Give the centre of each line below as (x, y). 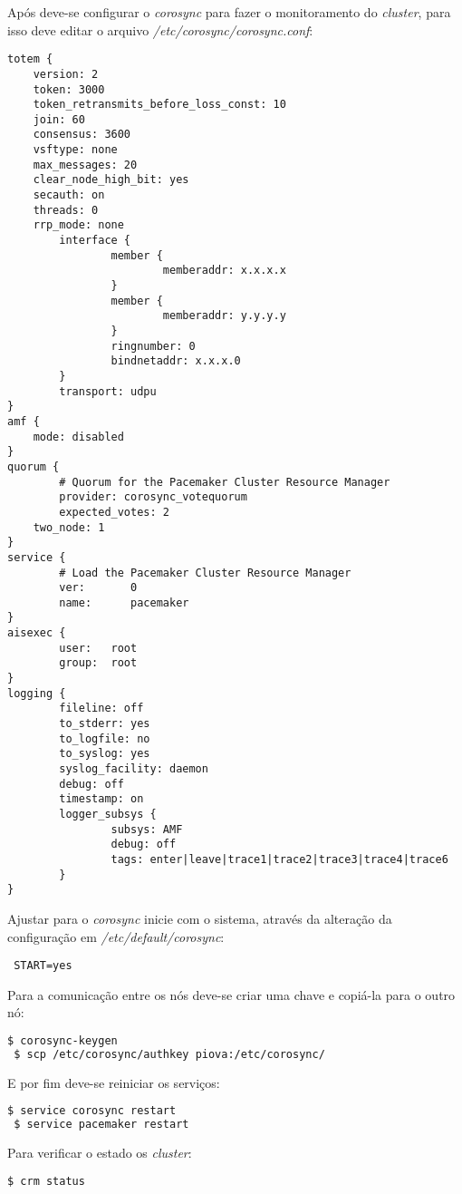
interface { (95, 241)
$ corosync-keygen (63, 1040)
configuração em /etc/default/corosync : (116, 936)
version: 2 (66, 74)
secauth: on (69, 195)
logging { (37, 693)
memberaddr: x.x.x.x (224, 271)
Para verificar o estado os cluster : (100, 1153)
